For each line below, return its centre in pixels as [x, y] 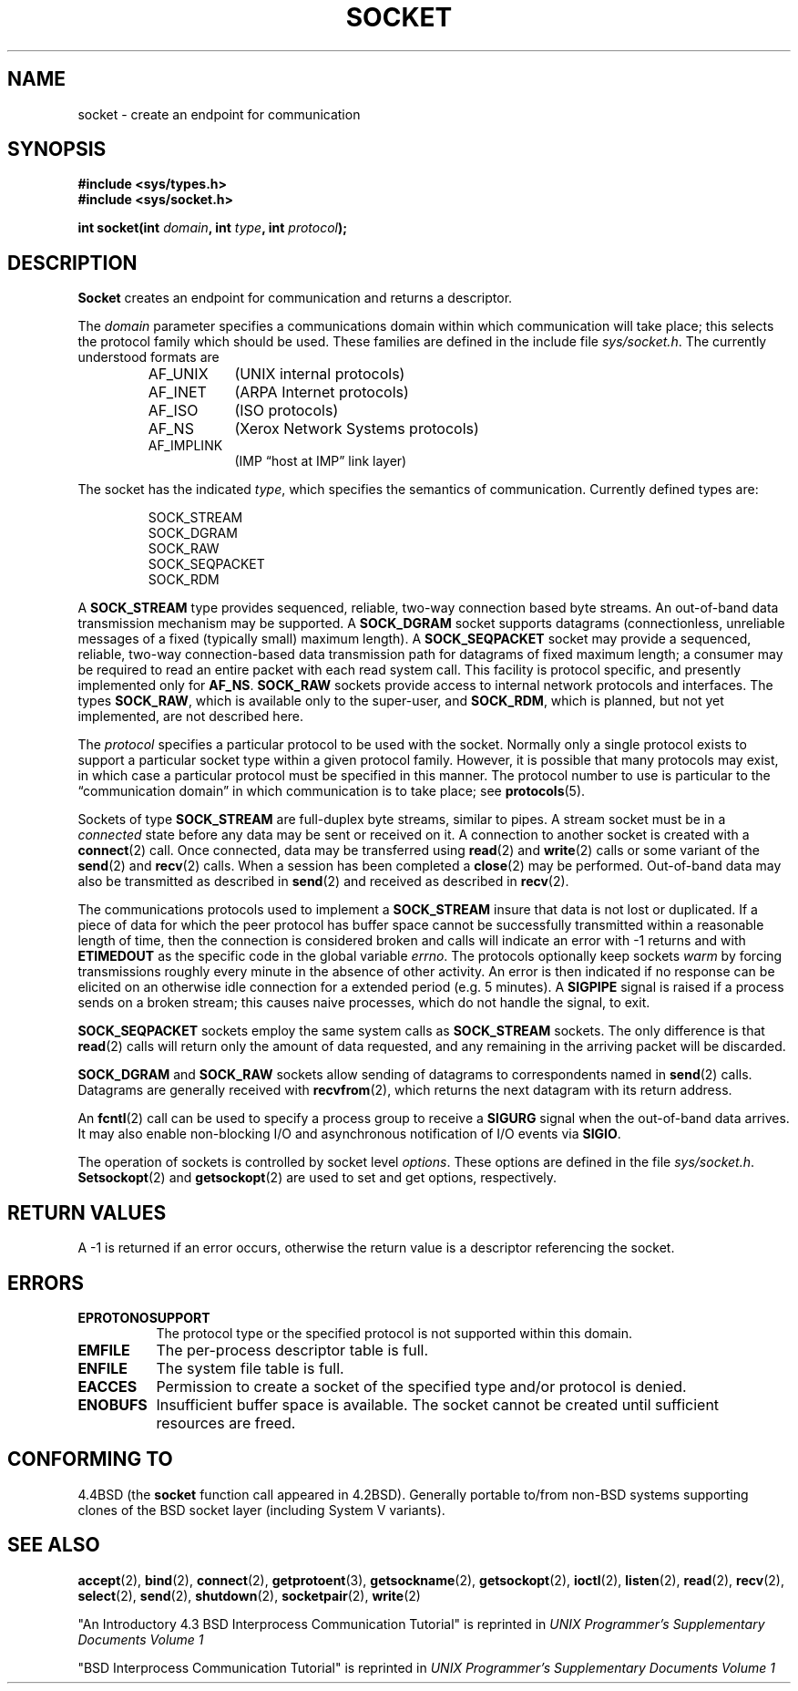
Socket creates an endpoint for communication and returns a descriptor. [295, 298]
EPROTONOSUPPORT [144, 1317]
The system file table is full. [250, 1368]
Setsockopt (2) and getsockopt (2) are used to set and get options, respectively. [317, 1178]
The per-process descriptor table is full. [292, 1350]
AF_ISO [173, 411]
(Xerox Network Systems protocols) [357, 429]
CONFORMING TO [90, 1459]
